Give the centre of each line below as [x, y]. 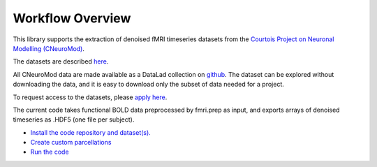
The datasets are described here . [61, 61]
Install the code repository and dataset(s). [91, 132]
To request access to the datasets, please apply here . [90, 97]
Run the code [50, 152]
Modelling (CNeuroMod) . [49, 48]
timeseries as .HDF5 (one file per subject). [74, 119]
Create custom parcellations [71, 143]
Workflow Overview [72, 18]
